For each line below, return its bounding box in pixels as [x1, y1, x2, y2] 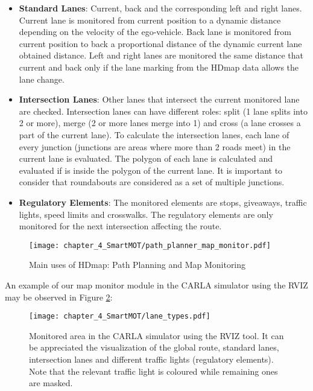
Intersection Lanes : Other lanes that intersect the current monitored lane [19, 93, 300, 106]
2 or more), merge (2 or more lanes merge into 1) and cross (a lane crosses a [19, 116, 301, 129]
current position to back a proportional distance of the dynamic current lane [19, 37, 302, 49]
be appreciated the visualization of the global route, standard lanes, [29, 341, 279, 354]
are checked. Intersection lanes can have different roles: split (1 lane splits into [19, 104, 308, 117]
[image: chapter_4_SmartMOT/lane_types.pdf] [29, 312, 210, 321]
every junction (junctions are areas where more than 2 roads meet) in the [19, 140, 291, 153]
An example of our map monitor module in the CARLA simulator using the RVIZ [5, 278, 308, 291]
